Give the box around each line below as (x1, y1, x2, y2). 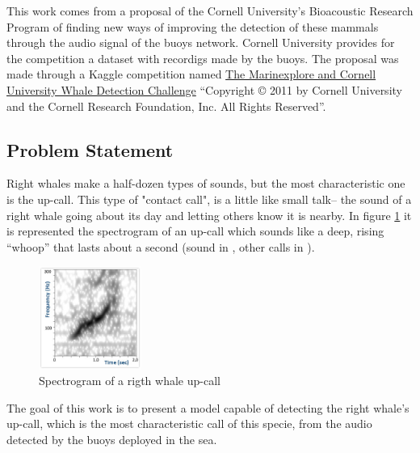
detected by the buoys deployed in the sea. (6, 430, 217, 447)
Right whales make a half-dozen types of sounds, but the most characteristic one (6, 175, 405, 192)
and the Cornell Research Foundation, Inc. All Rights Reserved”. (6, 97, 326, 114)
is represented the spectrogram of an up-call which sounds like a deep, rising (6, 222, 384, 239)
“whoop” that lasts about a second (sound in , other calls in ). (6, 238, 315, 255)
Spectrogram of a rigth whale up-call (39, 372, 220, 389)
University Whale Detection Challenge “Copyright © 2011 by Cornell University (6, 81, 402, 98)
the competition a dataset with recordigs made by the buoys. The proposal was (6, 49, 399, 66)
